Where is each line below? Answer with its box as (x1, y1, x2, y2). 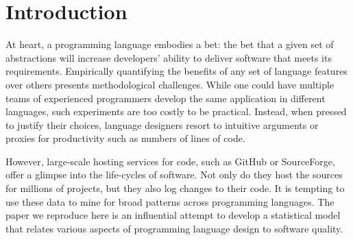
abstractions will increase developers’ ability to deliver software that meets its (5, 50, 332, 64)
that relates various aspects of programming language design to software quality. (5, 221, 343, 235)
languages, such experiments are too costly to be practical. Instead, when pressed (5, 104, 347, 119)
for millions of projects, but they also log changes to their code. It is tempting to (5, 181, 345, 195)
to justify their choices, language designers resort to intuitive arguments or (5, 117, 319, 132)
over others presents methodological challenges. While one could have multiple (5, 77, 334, 91)
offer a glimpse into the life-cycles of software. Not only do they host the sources (5, 167, 343, 182)
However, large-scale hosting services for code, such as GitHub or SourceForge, (5, 154, 335, 168)
